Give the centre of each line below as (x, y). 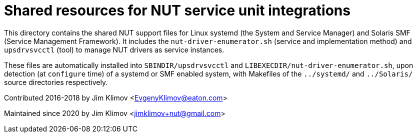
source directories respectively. (56, 82)
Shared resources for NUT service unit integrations (177, 10)
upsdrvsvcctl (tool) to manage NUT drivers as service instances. (114, 49)
